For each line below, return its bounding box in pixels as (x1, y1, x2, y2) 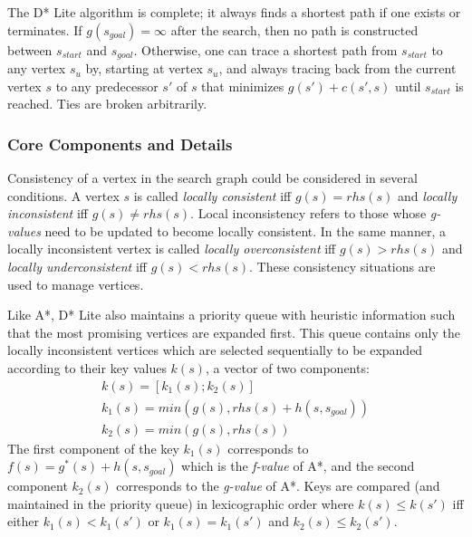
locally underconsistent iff (7, 257, 147, 276)
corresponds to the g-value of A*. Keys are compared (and (116, 476, 440, 495)
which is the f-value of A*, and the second (181, 456, 415, 475)
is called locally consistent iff (133, 186, 292, 205)
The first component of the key (7, 438, 179, 457)
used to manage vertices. (7, 274, 144, 293)
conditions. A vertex (7, 186, 120, 205)
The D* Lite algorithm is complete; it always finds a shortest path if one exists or (7, 3, 461, 21)
